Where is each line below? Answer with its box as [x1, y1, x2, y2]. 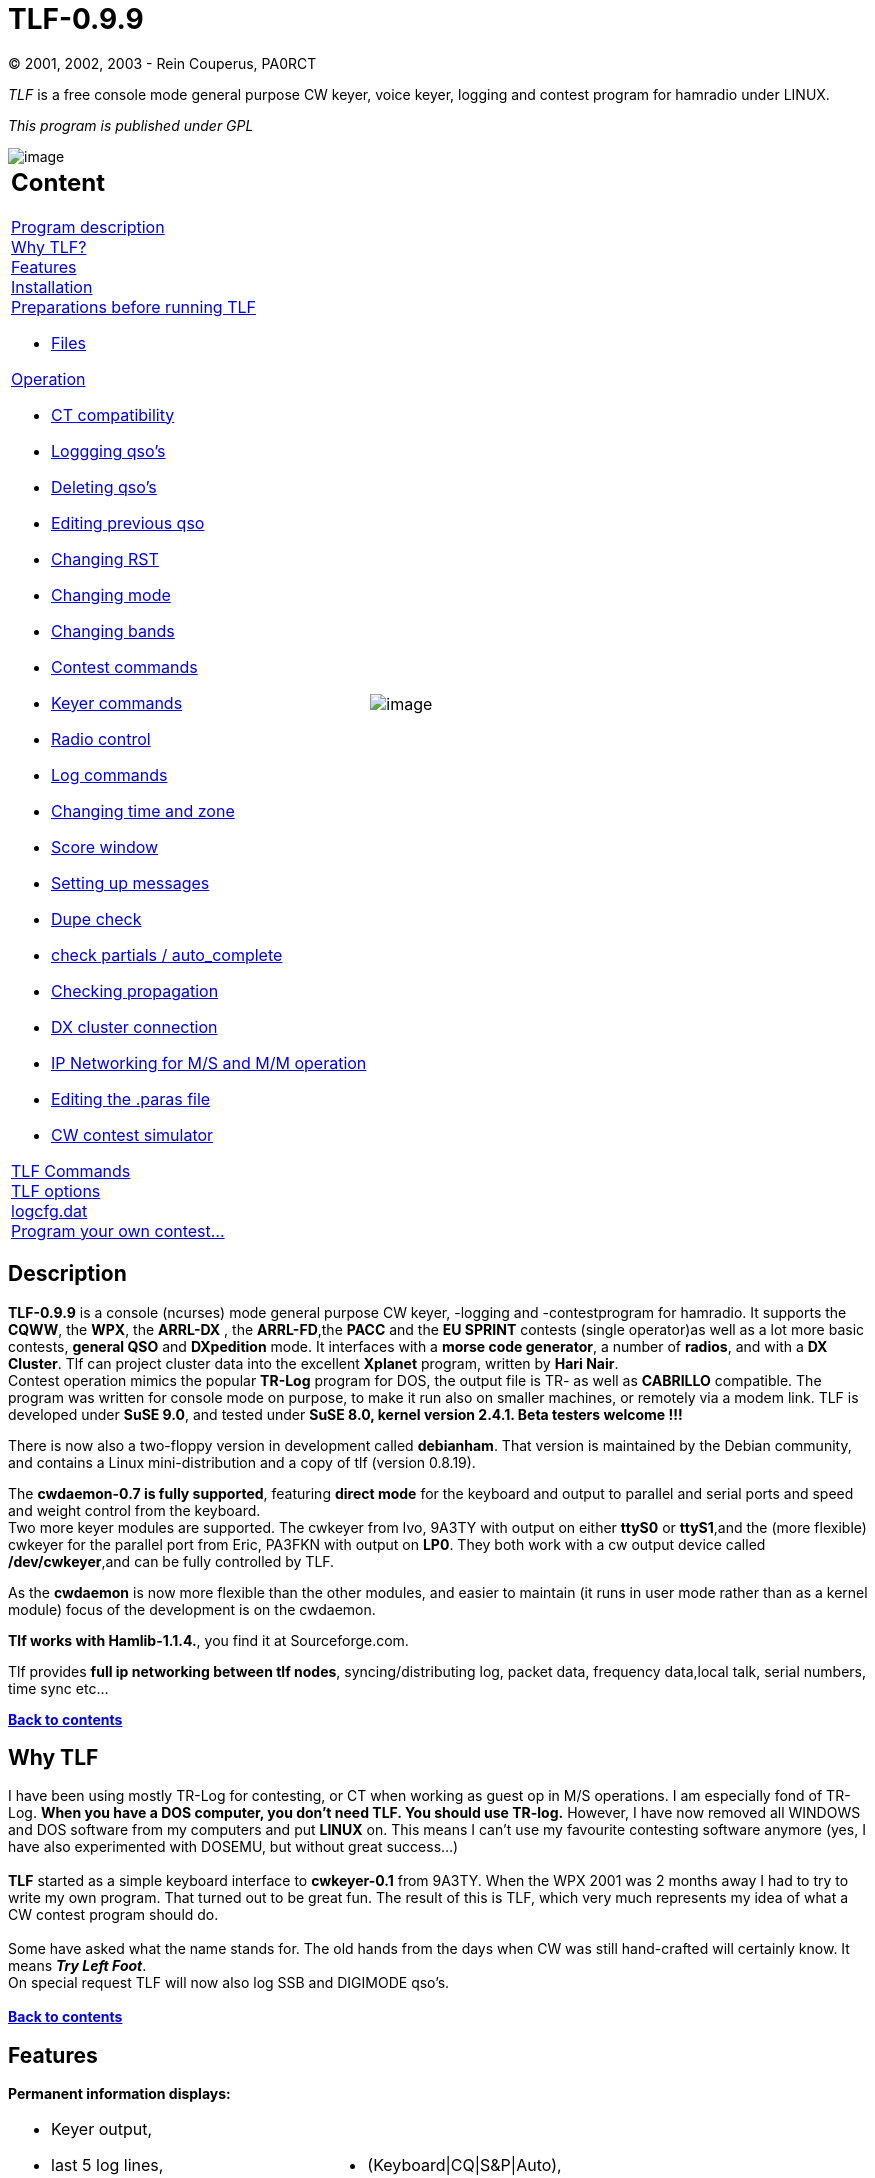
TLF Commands [11, 1160, 131, 1181]
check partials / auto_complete [51, 944, 283, 965]
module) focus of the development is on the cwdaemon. [8, 1600, 376, 1618]
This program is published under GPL [8, 116, 254, 134]
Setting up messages [51, 872, 210, 893]
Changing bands [51, 620, 175, 641]
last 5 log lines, [51, 2155, 164, 2176]
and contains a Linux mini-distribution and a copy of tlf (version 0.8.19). [8, 1453, 476, 1471]
